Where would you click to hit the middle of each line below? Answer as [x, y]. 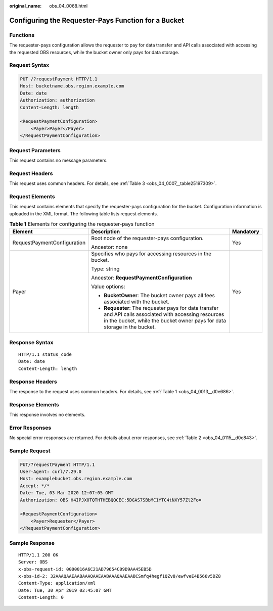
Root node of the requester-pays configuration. [147, 239]
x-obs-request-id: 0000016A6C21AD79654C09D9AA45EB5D [85, 569]
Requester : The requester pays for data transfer [161, 308]
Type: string [105, 269]
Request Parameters [35, 150]
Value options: [108, 287]
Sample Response [32, 543]
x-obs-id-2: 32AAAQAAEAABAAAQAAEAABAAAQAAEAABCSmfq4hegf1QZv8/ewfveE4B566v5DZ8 [120, 576]
